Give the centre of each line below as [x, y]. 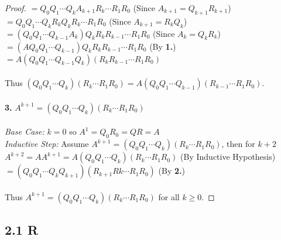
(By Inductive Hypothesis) [228, 157]
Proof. [16, 8]
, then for [238, 144]
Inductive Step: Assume [47, 144]
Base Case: [25, 131]
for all [169, 196]
